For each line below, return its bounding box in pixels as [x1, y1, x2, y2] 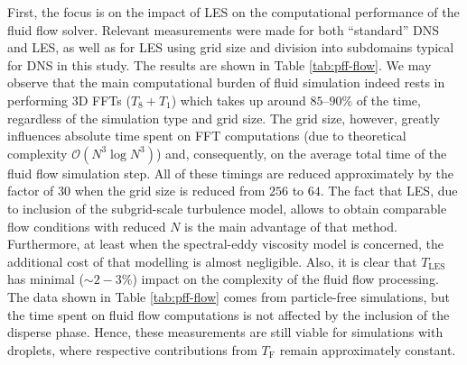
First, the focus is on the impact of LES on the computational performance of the [7, 3, 460, 21]
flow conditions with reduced [7, 216, 166, 235]
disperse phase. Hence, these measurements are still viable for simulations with [7, 323, 444, 342]
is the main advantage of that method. [184, 216, 397, 235]
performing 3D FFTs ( [7, 90, 131, 109]
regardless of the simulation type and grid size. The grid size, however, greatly [7, 108, 440, 127]
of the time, [356, 90, 421, 109]
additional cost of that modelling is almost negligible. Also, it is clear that [7, 251, 417, 270]
